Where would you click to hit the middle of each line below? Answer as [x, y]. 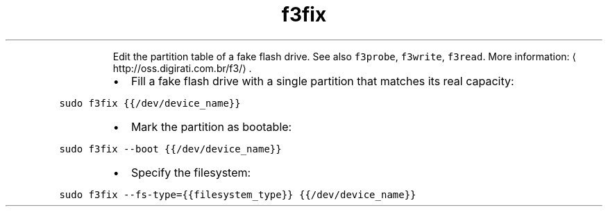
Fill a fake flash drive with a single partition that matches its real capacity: [322, 81]
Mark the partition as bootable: [211, 126]
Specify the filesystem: [191, 172]
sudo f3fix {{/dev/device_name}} [150, 103]
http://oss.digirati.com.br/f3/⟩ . [182, 68]
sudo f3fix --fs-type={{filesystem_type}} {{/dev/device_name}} [238, 194]
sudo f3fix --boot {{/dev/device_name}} [170, 149]
